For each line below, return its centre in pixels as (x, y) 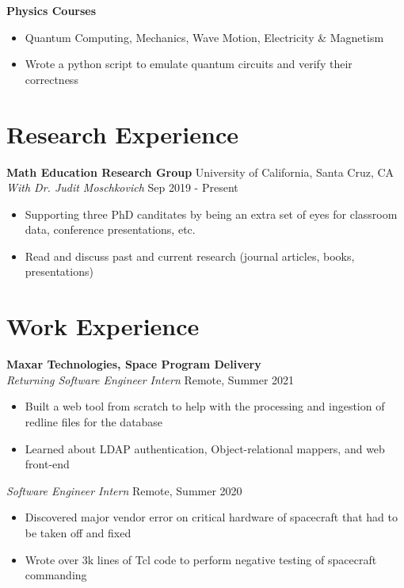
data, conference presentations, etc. (110, 229)
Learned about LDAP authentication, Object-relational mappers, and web (205, 448)
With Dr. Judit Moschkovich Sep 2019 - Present (122, 187)
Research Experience (122, 134)
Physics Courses (51, 10)
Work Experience (103, 326)
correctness (51, 79)
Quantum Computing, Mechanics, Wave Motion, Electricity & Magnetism (204, 37)
